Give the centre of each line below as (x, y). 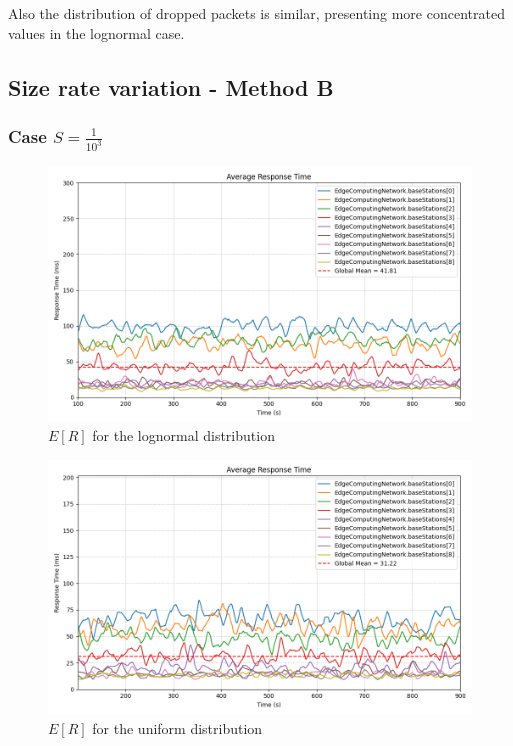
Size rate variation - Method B (171, 86)
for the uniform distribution (177, 727)
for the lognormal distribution (183, 435)
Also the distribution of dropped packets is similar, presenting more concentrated (256, 13)
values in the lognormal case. (96, 32)
